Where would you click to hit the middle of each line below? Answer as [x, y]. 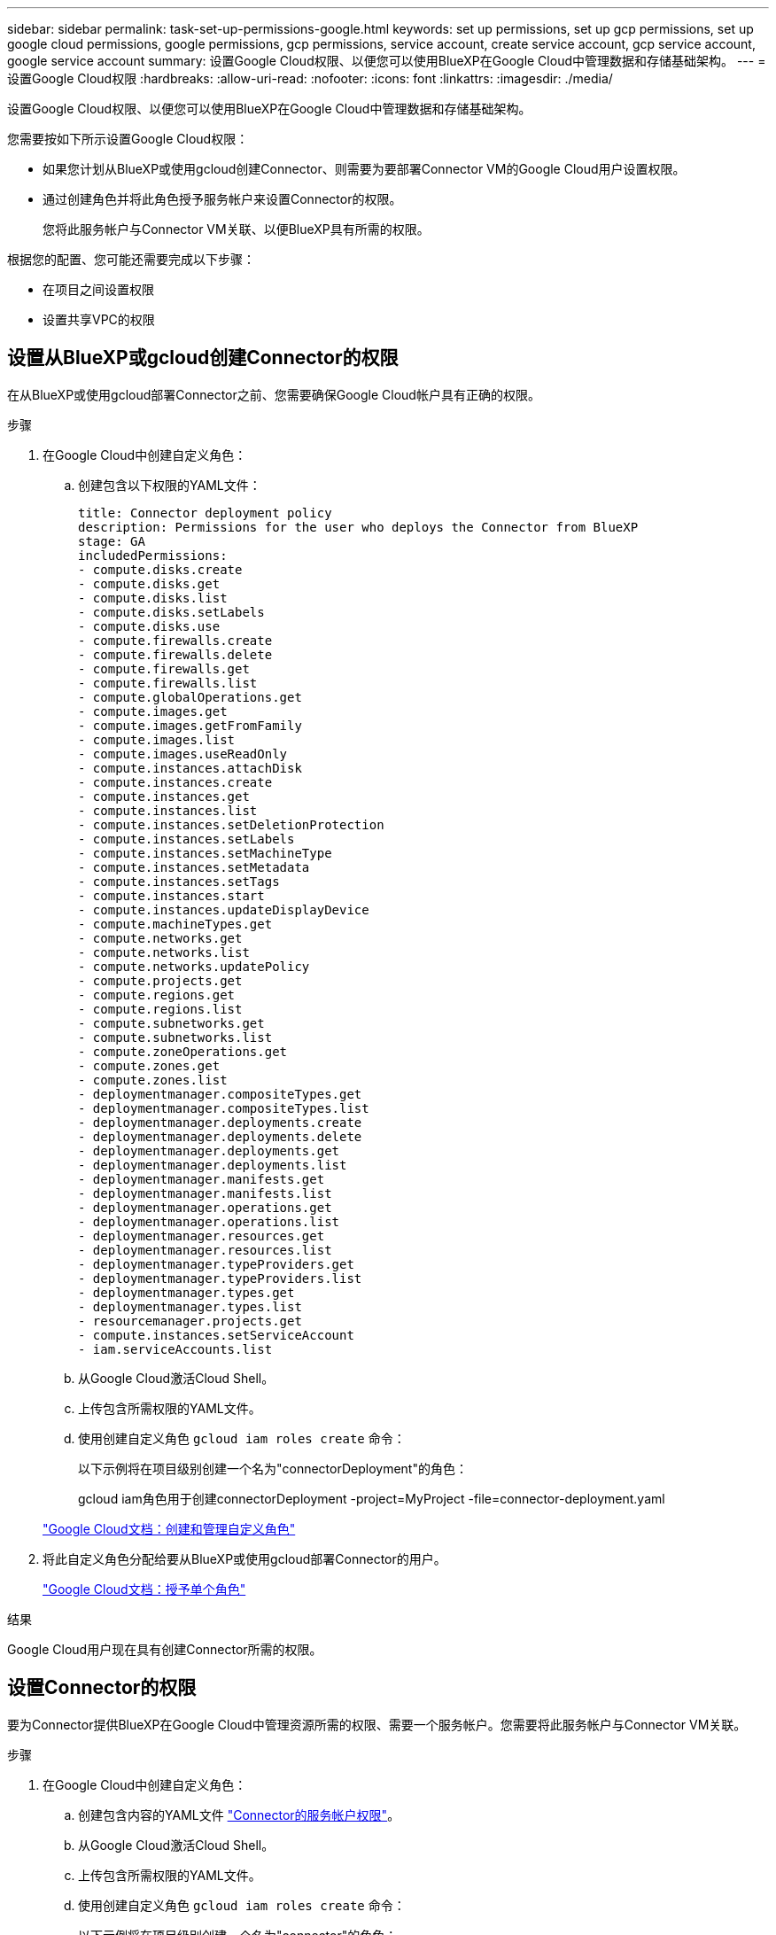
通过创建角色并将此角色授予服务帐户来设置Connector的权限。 [222, 199]
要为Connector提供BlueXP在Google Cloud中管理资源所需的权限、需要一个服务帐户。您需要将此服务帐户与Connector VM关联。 [377, 1724]
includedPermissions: [153, 555]
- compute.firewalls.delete [175, 654]
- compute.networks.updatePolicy [194, 966]
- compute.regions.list [160, 1009]
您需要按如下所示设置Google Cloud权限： [128, 139]
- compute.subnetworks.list [175, 1037]
